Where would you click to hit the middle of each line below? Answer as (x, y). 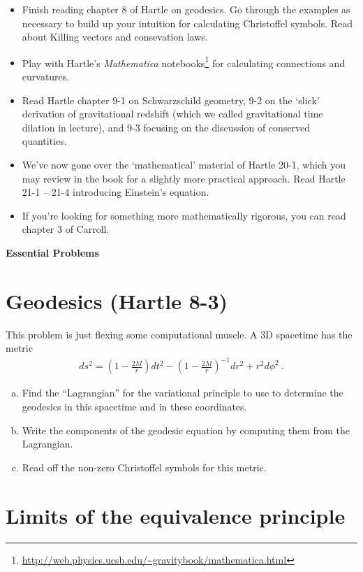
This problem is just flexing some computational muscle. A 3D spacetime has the (179, 334)
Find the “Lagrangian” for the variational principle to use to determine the (183, 393)
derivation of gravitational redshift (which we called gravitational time (172, 114)
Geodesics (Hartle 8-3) (117, 300)
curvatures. (46, 77)
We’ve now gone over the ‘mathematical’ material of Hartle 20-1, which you (184, 164)
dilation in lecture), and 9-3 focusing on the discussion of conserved (166, 127)
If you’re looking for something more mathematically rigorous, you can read (184, 215)
